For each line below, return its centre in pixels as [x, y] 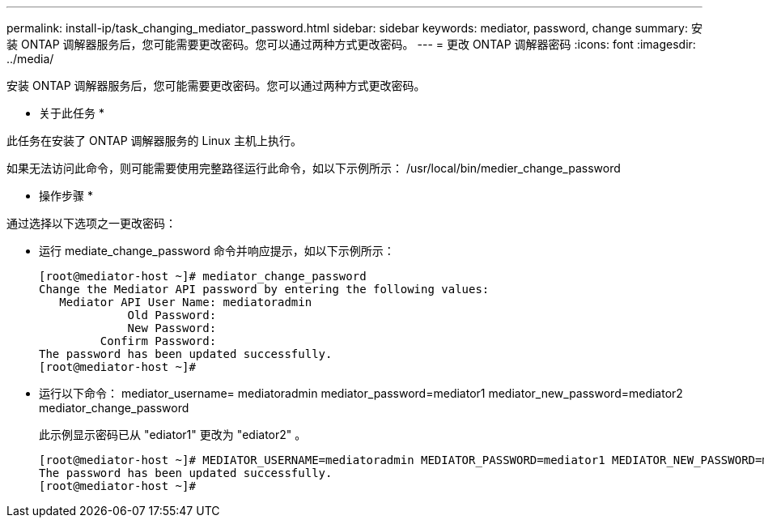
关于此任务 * [72, 113]
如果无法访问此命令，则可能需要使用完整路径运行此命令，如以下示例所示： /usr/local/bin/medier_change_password [314, 168]
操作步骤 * [66, 196]
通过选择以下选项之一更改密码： [91, 223]
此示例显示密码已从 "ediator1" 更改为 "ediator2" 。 [173, 435]
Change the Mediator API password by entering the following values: [264, 289]
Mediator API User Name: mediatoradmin [186, 302]
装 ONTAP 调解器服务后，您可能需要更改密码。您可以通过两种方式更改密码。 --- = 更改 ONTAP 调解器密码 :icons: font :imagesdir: [351, 44]
